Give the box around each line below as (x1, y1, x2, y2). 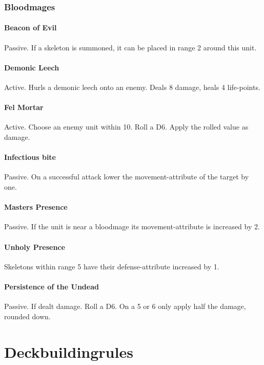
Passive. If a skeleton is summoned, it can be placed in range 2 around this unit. (4, 42, 257, 52)
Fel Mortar (4, 102, 44, 113)
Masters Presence (4, 202, 68, 212)
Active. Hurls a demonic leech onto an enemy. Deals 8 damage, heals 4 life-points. (4, 82, 260, 93)
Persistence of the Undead (4, 281, 99, 291)
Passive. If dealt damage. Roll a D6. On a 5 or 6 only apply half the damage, (4, 301, 246, 312)
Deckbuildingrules (4, 341, 133, 362)
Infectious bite (4, 152, 56, 162)
